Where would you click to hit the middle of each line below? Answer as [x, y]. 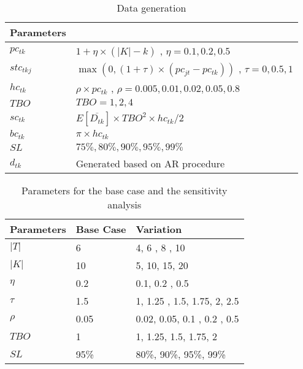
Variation [159, 229]
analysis [125, 204]
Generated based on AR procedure [150, 163]
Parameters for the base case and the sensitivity [125, 190]
